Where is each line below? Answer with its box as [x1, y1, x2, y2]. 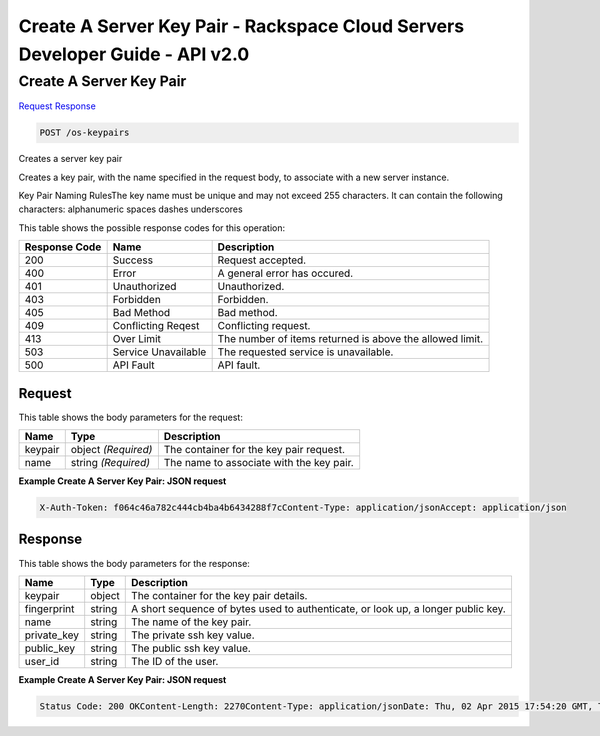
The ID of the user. [131, 654, 219, 668]
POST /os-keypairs [39, 127, 130, 139]
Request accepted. [217, 253, 307, 267]
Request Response [18, 100, 97, 112]
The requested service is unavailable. [217, 345, 394, 359]
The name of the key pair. [131, 615, 252, 629]
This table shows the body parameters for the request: [18, 411, 244, 423]
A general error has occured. [217, 266, 354, 280]
